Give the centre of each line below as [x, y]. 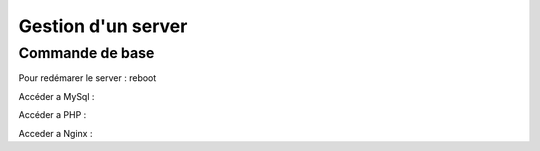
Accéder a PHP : [52, 115]
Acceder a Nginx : [55, 133]
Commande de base [86, 53]
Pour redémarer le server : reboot [87, 78]
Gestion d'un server [103, 26]
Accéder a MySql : [56, 96]
